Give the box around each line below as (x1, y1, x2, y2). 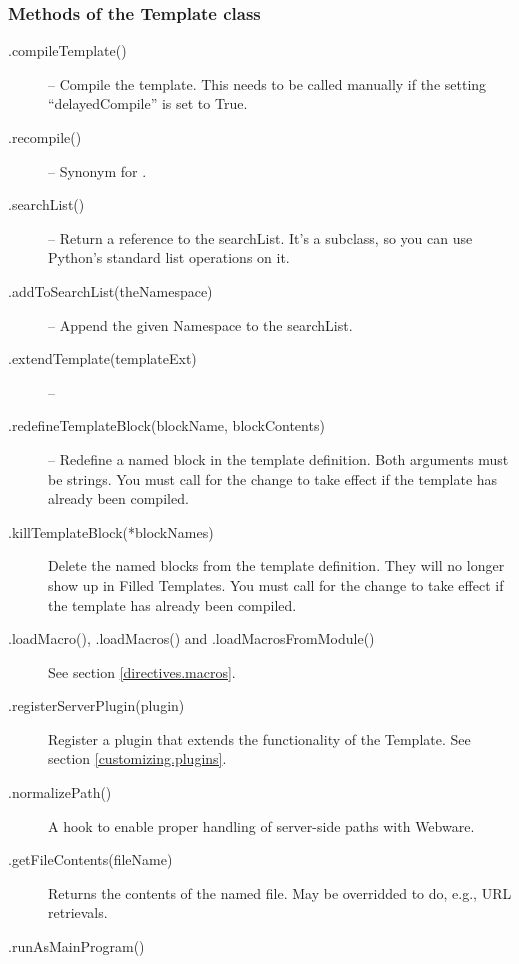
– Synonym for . (48, 160, 147, 181)
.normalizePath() (8, 782, 112, 803)
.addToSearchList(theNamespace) (8, 280, 213, 301)
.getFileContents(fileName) (8, 849, 173, 870)
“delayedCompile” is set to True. (48, 93, 248, 114)
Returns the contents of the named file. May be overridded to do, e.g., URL (48, 882, 512, 903)
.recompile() (8, 127, 82, 147)
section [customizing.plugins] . (48, 748, 227, 769)
